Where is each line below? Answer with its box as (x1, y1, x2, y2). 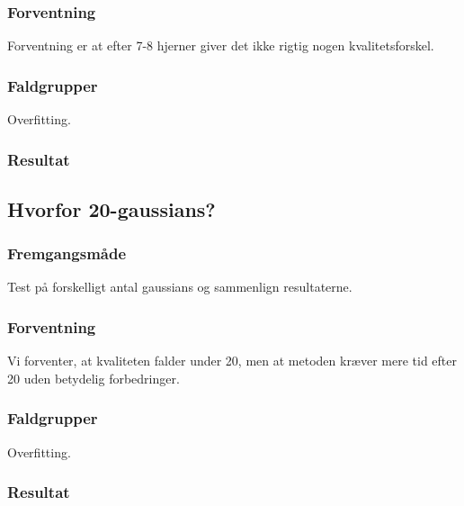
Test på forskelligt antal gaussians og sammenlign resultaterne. (7, 277, 352, 296)
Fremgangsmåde (7, 242, 127, 265)
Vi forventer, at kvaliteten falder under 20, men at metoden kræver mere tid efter (7, 351, 458, 370)
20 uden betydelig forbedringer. (7, 368, 180, 387)
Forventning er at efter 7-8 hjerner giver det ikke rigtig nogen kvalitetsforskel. (7, 36, 434, 55)
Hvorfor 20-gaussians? (7, 194, 216, 222)
